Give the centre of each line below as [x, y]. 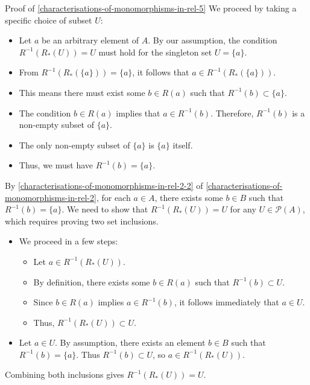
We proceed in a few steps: [68, 241]
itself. [183, 145]
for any [243, 209]
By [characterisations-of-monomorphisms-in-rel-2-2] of [104, 185]
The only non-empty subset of [74, 145]
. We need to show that [105, 209]
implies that [138, 113]
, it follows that [161, 72]
